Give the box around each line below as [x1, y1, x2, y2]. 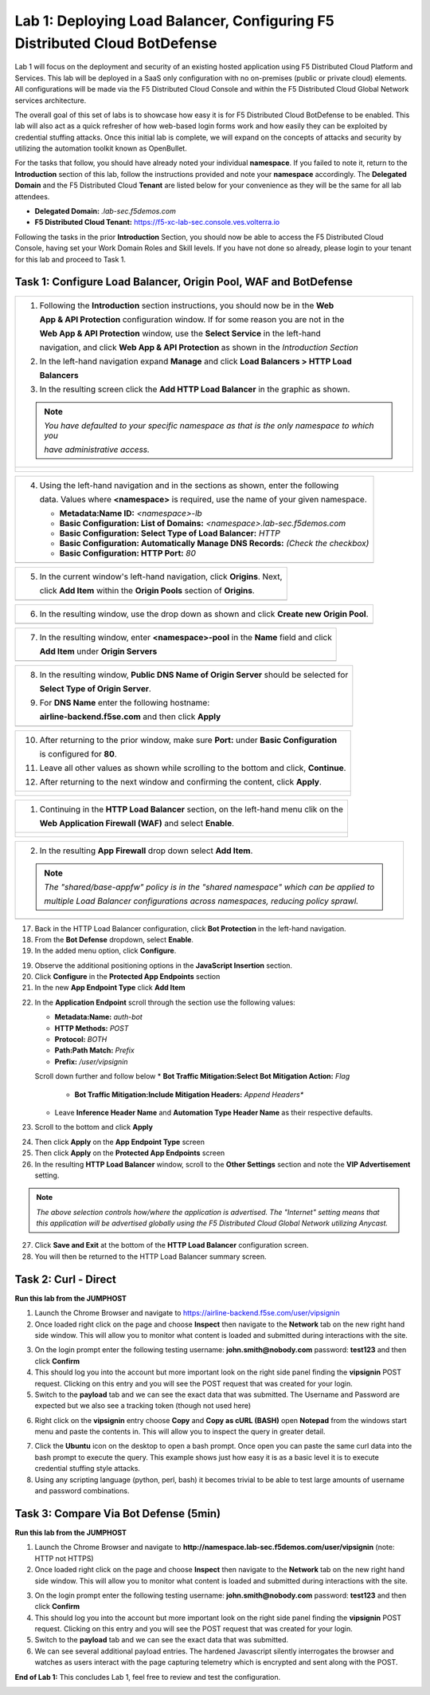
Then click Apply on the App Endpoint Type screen [34, 1137, 205, 1146]
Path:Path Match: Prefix [54, 1045, 135, 1056]
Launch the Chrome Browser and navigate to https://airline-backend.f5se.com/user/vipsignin [34, 1308, 340, 1318]
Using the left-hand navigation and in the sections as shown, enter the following [39, 479, 339, 490]
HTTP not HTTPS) [34, 1553, 95, 1563]
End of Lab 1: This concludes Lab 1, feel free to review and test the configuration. [14, 1672, 281, 1681]
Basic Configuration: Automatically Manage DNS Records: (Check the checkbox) [59, 537, 369, 549]
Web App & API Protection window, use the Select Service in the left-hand [39, 328, 322, 339]
